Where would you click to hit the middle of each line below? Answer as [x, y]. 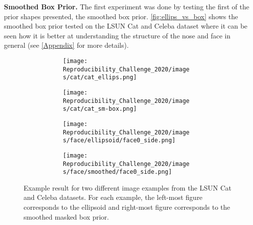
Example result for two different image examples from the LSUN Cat [127, 187]
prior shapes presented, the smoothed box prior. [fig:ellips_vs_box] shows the [121, 16]
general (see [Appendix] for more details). [66, 45]
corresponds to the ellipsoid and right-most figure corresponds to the [127, 207]
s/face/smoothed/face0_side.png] [117, 172]
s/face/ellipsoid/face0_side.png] [119, 141]
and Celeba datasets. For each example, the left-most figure [113, 197]
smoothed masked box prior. [66, 216]
